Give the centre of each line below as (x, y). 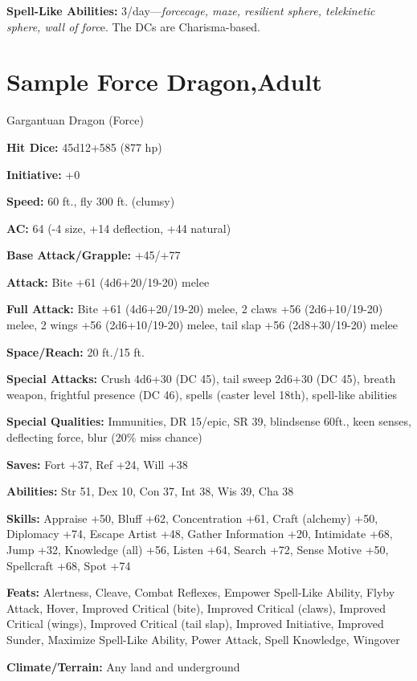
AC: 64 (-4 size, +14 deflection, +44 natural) (119, 228)
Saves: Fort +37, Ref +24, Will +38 (97, 464)
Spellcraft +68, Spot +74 (69, 565)
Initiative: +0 (43, 174)
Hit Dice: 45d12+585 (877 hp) (84, 147)
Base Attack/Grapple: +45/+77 (94, 255)
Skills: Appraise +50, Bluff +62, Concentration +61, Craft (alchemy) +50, (192, 518)
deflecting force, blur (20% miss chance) (104, 437)
